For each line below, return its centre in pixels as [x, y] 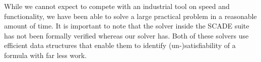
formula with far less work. [45, 55]
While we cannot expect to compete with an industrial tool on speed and [117, 6]
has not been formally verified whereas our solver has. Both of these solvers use [126, 35]
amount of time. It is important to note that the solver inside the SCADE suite [127, 26]
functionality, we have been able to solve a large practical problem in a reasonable [130, 16]
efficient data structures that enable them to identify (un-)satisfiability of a [120, 45]
